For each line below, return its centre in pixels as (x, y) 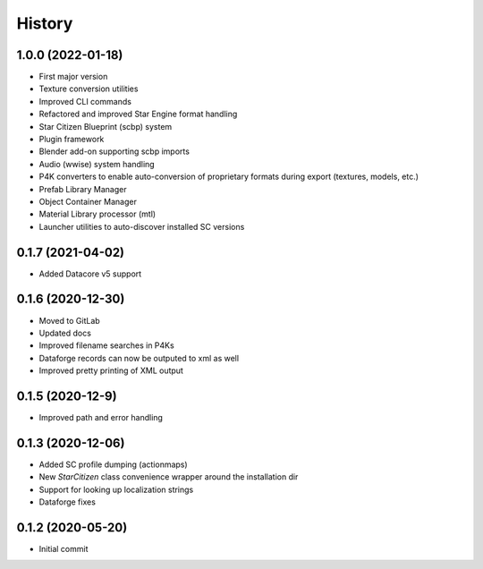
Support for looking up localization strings (116, 489)
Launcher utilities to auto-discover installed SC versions (142, 226)
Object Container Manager (88, 201)
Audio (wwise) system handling (97, 164)
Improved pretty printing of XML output (111, 370)
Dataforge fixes (67, 502)
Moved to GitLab (69, 320)
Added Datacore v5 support (90, 274)
